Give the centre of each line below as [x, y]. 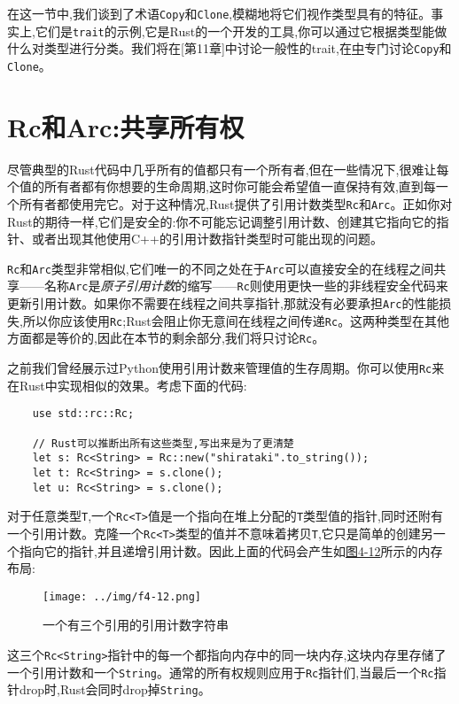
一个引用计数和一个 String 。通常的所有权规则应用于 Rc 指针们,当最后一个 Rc [221, 672]
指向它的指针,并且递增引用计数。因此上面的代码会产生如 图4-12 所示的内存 [231, 550]
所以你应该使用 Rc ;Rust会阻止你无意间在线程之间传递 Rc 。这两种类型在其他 [236, 320]
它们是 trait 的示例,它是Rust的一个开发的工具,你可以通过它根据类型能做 [241, 31]
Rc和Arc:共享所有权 [126, 126]
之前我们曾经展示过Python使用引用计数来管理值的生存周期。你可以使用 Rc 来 [226, 368]
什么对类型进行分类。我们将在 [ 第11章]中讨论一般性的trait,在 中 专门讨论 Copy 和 [229, 48]
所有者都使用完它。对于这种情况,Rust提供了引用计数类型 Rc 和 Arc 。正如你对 [236, 203]
